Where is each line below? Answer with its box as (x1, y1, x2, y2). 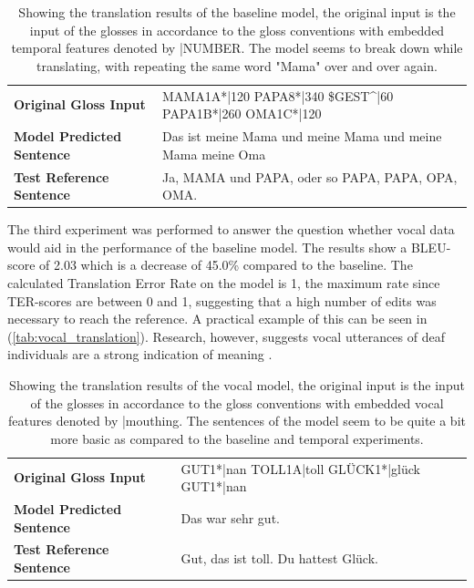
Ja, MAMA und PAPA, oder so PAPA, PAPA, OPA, (162, 167, 458, 186)
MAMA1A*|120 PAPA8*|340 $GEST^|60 (162, 86, 394, 105)
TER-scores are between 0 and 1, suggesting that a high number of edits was (7, 291, 437, 310)
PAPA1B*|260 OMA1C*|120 (162, 104, 322, 123)
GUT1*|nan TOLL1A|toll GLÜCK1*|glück (180, 459, 420, 478)
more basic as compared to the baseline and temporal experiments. (50, 428, 424, 448)
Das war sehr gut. (180, 508, 280, 527)
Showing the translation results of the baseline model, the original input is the (18, 3, 456, 21)
